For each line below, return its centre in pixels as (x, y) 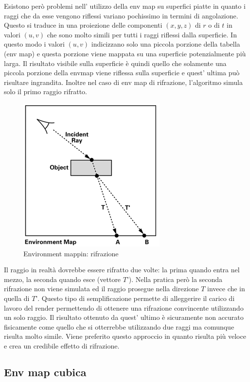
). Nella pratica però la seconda (176, 279)
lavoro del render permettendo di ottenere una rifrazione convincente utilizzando (124, 307)
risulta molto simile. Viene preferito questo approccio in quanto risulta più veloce (125, 336)
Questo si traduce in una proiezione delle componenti (83, 25)
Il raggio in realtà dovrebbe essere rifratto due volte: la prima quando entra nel (122, 270)
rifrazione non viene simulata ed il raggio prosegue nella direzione (101, 289)
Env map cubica (45, 372)
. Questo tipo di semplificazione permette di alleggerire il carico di (136, 298)
